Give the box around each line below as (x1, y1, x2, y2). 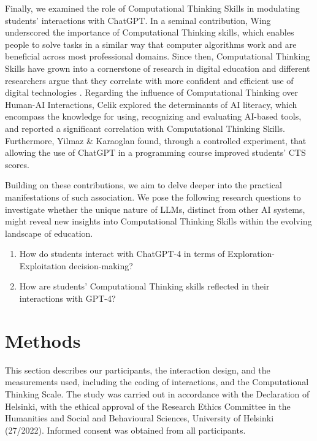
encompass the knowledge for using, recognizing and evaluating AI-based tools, (5, 110, 302, 123)
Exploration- (227, 247, 275, 260)
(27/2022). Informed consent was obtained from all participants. (5, 423, 246, 436)
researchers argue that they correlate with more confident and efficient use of (5, 74, 294, 86)
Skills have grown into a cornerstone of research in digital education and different (5, 61, 310, 74)
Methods (5, 328, 81, 353)
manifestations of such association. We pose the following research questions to (5, 190, 301, 203)
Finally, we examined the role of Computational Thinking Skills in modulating (5, 2, 300, 14)
